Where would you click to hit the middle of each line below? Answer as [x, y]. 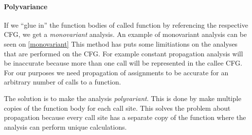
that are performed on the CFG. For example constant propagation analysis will [124, 53]
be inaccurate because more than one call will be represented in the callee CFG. [123, 63]
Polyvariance [26, 6]
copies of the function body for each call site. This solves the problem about [117, 108]
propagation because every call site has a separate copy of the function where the [125, 117]
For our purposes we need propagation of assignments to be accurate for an [116, 72]
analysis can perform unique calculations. [65, 127]
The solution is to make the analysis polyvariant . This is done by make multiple [123, 98]
